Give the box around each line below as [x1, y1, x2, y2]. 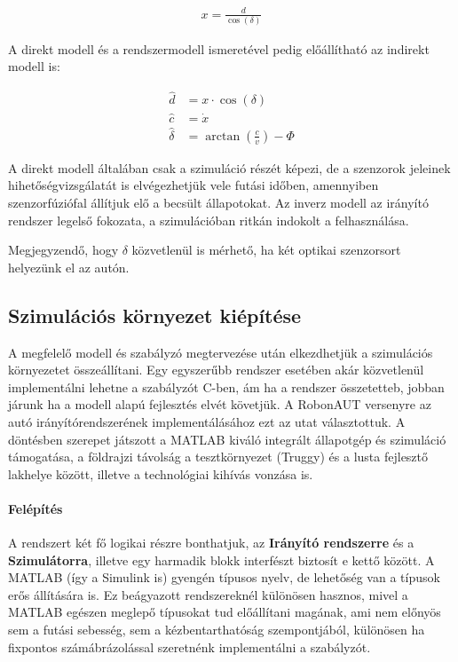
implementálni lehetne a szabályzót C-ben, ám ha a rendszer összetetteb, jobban [8, 377, 445, 396]
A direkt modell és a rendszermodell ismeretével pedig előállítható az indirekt [8, 39, 430, 58]
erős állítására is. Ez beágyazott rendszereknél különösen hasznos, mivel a [8, 585, 408, 603]
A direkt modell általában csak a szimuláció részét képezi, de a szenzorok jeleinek [8, 158, 451, 177]
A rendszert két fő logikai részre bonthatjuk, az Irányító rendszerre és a [8, 533, 415, 552]
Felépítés [8, 499, 63, 517]
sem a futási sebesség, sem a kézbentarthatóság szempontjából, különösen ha [8, 620, 425, 639]
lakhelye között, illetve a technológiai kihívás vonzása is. [8, 464, 313, 483]
